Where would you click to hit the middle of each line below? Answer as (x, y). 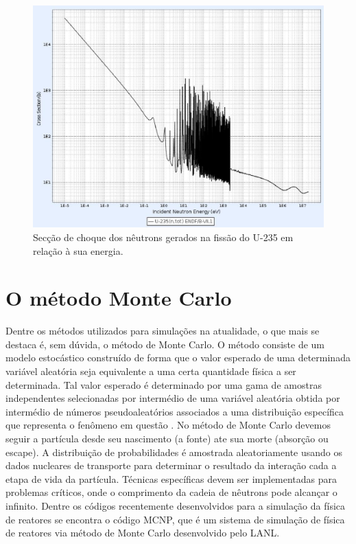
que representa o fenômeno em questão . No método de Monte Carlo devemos (168, 425)
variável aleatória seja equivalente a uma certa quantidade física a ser (151, 371)
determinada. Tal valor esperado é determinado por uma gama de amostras (164, 384)
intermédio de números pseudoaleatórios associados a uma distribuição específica (175, 411)
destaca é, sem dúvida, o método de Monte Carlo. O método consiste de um (165, 344)
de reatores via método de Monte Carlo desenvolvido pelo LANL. (143, 533)
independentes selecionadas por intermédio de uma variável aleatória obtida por (173, 398)
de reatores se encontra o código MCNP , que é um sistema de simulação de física (175, 519)
